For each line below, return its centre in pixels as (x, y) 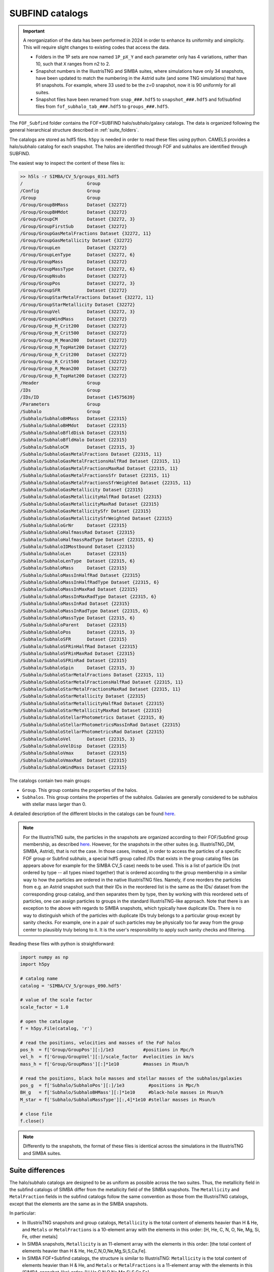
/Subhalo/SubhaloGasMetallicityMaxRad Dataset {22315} (90, 504)
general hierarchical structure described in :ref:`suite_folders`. (74, 130)
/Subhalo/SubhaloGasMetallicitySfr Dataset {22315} (86, 511)
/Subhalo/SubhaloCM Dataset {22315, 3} (78, 447)
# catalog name (39, 979)
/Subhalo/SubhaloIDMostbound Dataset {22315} (78, 547)
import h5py (35, 964)
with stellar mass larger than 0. (54, 804)
